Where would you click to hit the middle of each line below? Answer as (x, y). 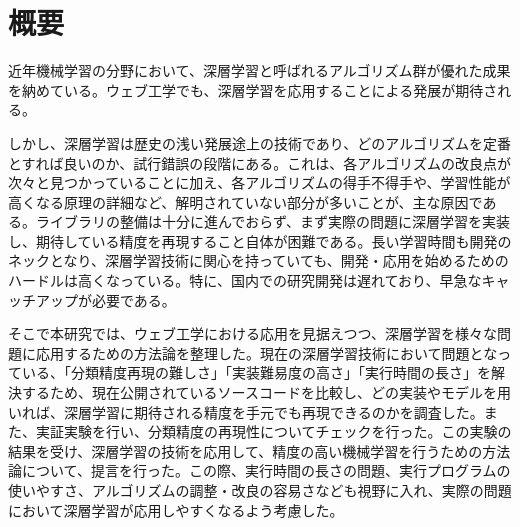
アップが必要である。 (105, 299)
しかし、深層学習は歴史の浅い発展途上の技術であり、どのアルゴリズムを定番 (259, 142)
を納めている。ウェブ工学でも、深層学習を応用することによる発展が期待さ (253, 89)
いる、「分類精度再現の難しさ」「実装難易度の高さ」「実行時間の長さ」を (256, 372)
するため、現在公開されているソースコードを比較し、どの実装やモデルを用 (266, 392)
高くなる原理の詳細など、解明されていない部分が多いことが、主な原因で (245, 201)
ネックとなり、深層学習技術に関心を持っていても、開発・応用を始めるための (258, 260)
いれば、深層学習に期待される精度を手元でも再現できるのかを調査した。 (246, 411)
